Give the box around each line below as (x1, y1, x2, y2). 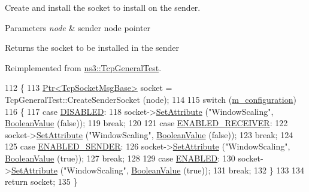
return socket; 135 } (5, 175, 78, 188)
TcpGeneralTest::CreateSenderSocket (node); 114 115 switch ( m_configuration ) (5, 93, 296, 105)
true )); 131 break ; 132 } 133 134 (186, 163, 305, 176)
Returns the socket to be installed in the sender (5, 41, 180, 54)
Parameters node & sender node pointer (5, 21, 151, 33)
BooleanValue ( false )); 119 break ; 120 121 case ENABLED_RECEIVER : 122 (5, 117, 288, 129)
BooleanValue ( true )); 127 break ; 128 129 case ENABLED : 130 (5, 151, 235, 164)
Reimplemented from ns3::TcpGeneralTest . (5, 61, 162, 74)
